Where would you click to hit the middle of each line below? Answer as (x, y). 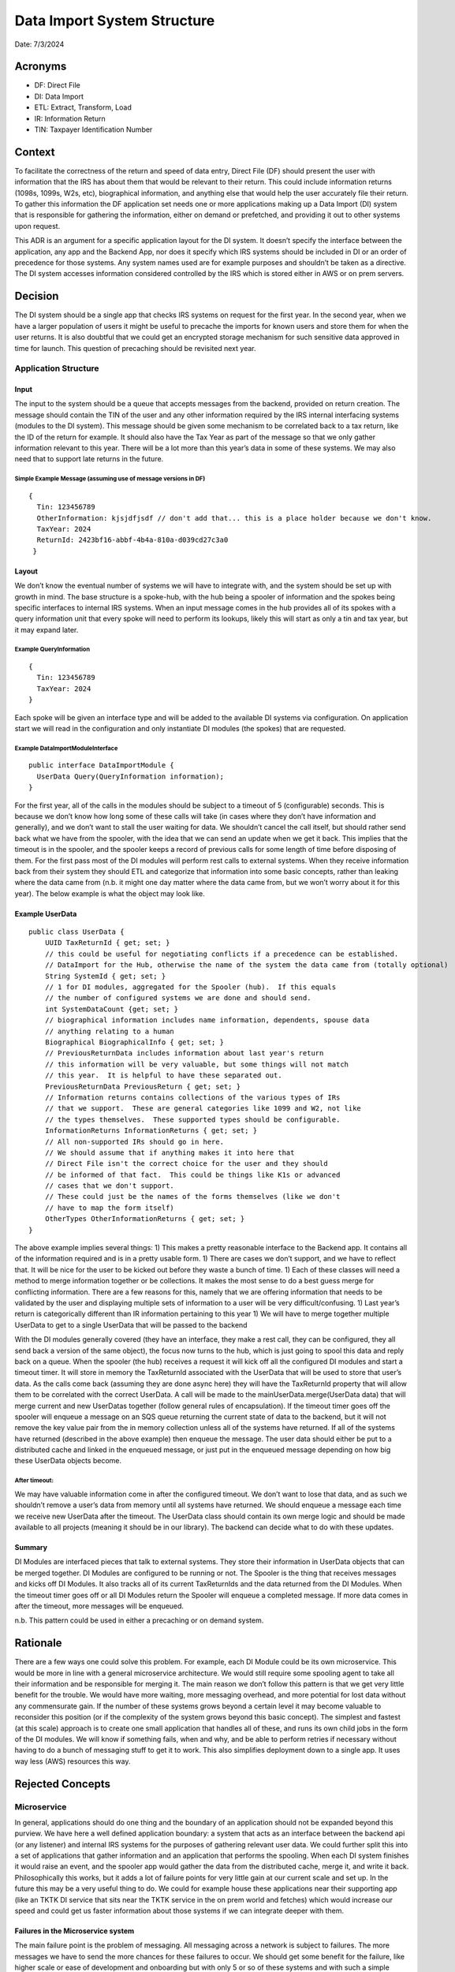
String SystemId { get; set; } (105, 976)
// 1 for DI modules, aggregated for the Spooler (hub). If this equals (190, 987)
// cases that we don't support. (110, 1186)
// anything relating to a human (110, 1031)
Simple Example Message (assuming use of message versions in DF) (110, 479)
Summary (31, 1547)
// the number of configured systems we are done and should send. (178, 998)
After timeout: (34, 1481)
